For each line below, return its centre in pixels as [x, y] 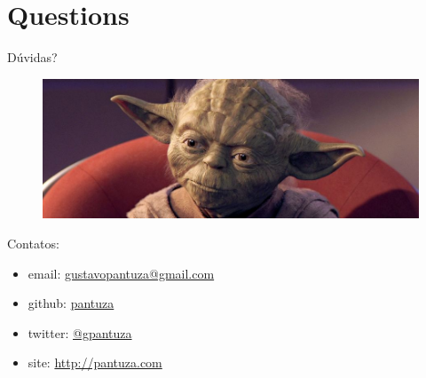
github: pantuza [71, 303]
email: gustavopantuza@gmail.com [121, 273]
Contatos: [33, 244]
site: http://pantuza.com [95, 362]
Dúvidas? [32, 57]
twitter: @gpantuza [80, 332]
